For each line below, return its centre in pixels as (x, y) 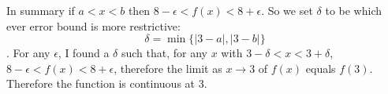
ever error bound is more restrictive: (93, 25)
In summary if (41, 10)
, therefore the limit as (168, 68)
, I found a (84, 53)
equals (321, 68)
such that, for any (164, 53)
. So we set (287, 10)
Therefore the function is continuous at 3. (107, 83)
